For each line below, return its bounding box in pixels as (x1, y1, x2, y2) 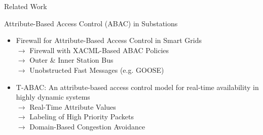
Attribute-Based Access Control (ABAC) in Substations (4, 18, 178, 28)
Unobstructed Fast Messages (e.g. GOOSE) (29, 64, 164, 75)
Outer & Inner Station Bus (29, 55, 114, 65)
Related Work (4, 1, 47, 11)
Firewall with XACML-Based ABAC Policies (29, 44, 169, 55)
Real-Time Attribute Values (29, 101, 116, 112)
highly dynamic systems (16, 92, 90, 102)
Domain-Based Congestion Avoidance (29, 121, 145, 131)
